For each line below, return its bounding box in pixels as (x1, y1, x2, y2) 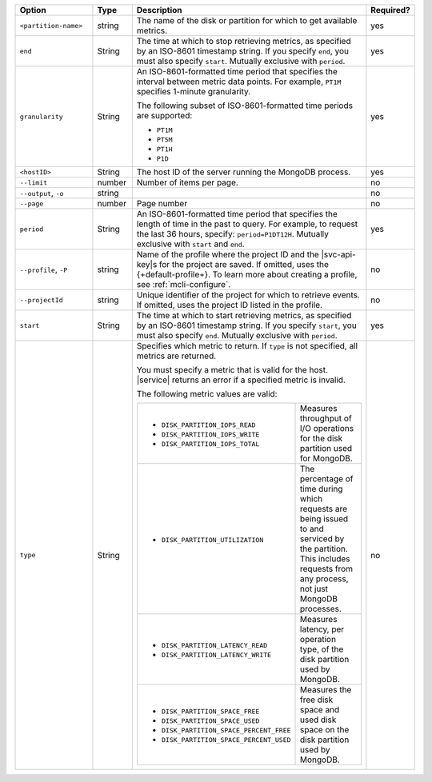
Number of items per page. (136, 177, 239, 188)
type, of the (300, 644, 344, 655)
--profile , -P (19, 264, 68, 275)
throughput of (300, 413, 352, 424)
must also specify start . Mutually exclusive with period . (136, 56, 346, 66)
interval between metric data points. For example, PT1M (136, 76, 342, 87)
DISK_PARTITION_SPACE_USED (161, 716, 260, 725)
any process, (300, 573, 349, 584)
